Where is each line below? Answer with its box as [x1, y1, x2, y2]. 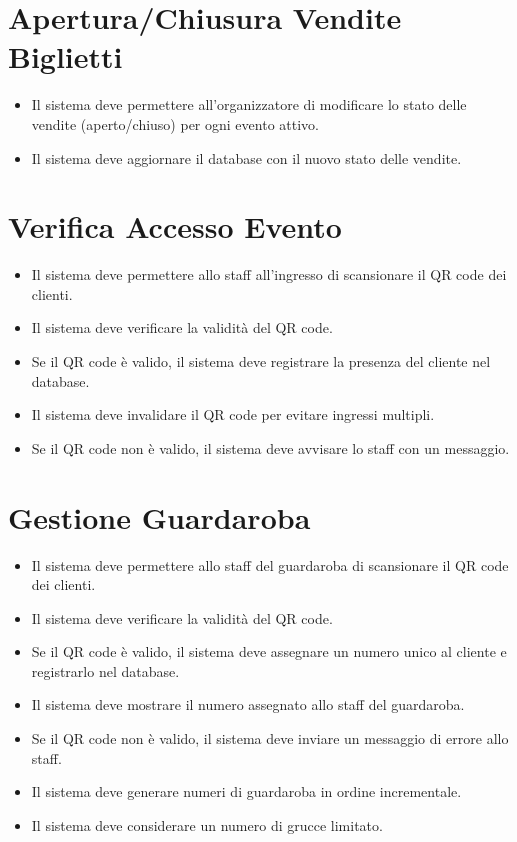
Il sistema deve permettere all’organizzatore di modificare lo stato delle [31, 94, 467, 115]
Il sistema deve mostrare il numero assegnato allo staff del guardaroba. [31, 694, 465, 715]
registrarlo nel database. [31, 660, 180, 681]
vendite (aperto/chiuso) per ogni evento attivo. [31, 113, 319, 134]
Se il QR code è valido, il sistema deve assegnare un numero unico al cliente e [31, 641, 507, 662]
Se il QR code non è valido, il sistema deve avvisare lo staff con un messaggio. [31, 437, 510, 458]
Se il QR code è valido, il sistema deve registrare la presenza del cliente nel [31, 351, 491, 371]
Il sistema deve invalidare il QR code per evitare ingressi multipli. [31, 404, 435, 425]
